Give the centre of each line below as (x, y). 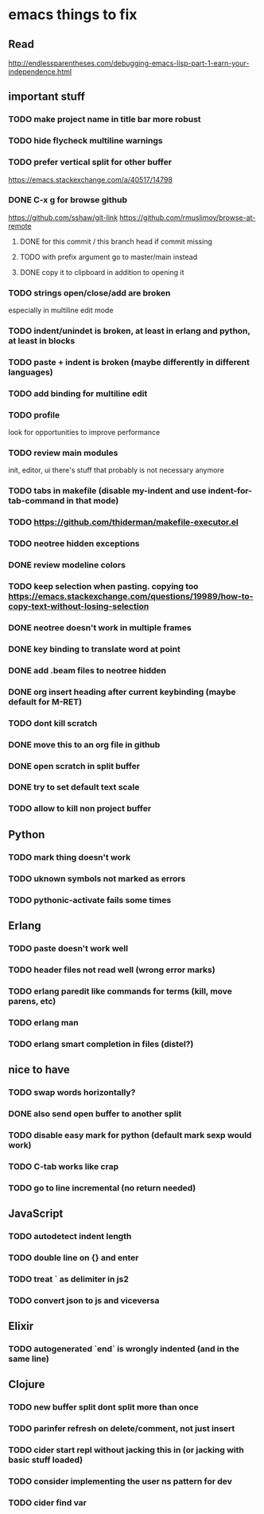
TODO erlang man (43, 1022)
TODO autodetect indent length (70, 1236)
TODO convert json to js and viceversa (84, 1300)
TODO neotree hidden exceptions (74, 543)
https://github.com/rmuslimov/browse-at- (187, 218)
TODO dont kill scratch (53, 723)
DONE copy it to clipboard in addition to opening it (102, 272)
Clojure (27, 1385)
